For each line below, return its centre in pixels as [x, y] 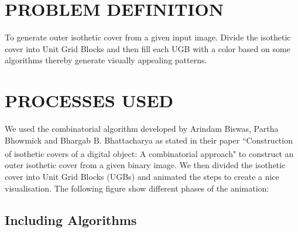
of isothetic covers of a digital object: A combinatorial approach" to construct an [149, 153]
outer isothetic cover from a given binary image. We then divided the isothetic [145, 165]
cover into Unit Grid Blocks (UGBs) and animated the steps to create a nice [142, 177]
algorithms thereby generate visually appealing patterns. [106, 60]
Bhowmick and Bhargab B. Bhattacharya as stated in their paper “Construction [149, 140]
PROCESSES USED [89, 100]
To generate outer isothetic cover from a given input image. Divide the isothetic [148, 37]
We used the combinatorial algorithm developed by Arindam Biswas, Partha [142, 129]
